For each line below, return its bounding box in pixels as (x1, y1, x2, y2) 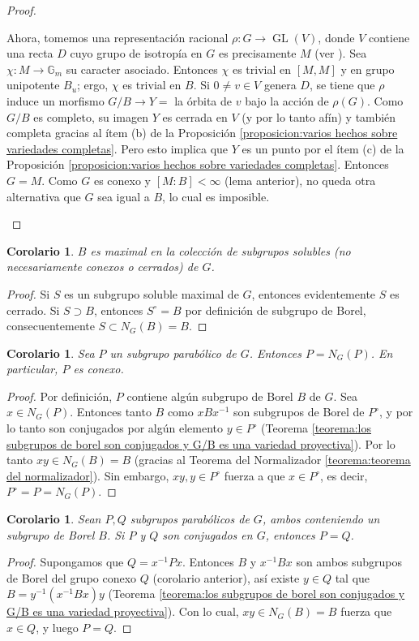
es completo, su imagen (33, 108, 148, 125)
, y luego (36, 619, 79, 635)
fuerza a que (224, 467, 285, 484)
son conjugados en (162, 526, 253, 543)
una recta (6, 45, 53, 62)
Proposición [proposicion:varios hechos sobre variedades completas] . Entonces (6, 156, 389, 173)
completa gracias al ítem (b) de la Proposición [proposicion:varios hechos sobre (6, 124, 398, 141)
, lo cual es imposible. (162, 187, 270, 204)
